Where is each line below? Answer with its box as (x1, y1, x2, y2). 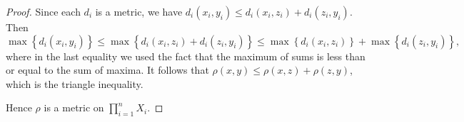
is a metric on (44, 100, 104, 115)
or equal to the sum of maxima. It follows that (6, 62, 209, 77)
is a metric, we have (95, 4, 183, 18)
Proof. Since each (6, 4, 81, 18)
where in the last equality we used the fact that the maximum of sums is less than (6, 48, 365, 63)
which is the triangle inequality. (6, 76, 143, 91)
